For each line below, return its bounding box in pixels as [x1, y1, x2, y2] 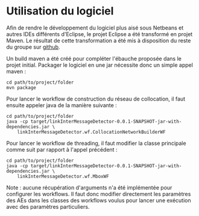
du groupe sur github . [6, 43, 60, 51]
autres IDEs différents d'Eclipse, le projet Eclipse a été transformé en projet [6, 30, 193, 37]
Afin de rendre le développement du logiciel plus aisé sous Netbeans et [6, 24, 184, 31]
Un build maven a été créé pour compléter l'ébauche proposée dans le [6, 55, 182, 62]
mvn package [6, 84, 36, 91]
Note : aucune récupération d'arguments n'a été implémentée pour [6, 184, 172, 191]
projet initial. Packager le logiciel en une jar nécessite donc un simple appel [6, 61, 193, 69]
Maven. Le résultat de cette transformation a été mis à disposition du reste [6, 37, 191, 44]
